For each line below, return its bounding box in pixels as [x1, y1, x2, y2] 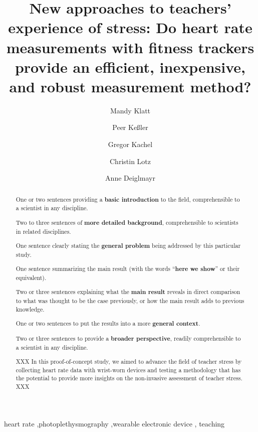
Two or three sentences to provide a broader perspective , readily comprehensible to [16, 334, 241, 343]
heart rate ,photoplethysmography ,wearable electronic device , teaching [4, 418, 225, 428]
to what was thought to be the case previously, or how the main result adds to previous [16, 297, 244, 305]
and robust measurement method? [9, 76, 251, 96]
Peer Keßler [112, 122, 148, 132]
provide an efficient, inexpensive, [15, 56, 246, 77]
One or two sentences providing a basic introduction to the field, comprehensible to [16, 195, 240, 204]
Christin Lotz [110, 156, 151, 166]
